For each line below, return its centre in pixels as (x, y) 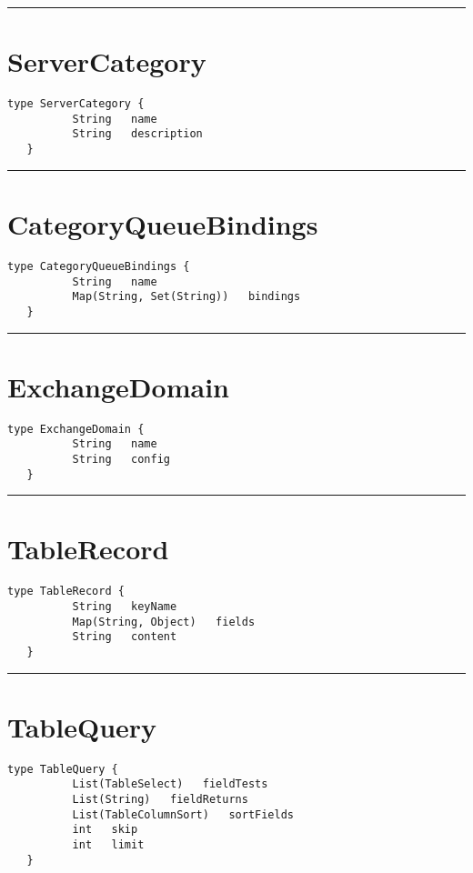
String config (121, 459)
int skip (105, 830)
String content (125, 637)
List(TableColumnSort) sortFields (183, 814)
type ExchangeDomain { (76, 429)
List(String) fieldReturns (160, 800)
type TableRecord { (66, 592)
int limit (108, 845)
